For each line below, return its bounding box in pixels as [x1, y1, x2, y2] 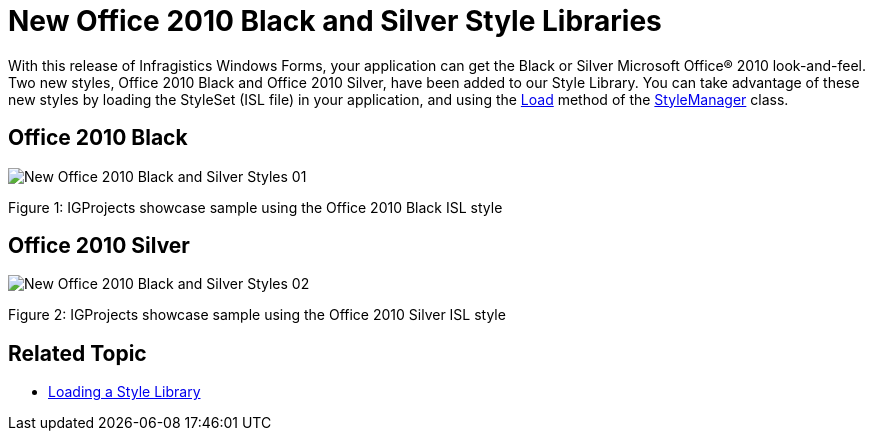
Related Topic [8, 340, 147, 366]
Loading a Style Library [48, 383, 201, 401]
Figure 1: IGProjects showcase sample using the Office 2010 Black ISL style [8, 198, 503, 216]
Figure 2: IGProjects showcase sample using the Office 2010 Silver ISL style [8, 306, 506, 324]
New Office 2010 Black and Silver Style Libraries [8, 4, 662, 38]
